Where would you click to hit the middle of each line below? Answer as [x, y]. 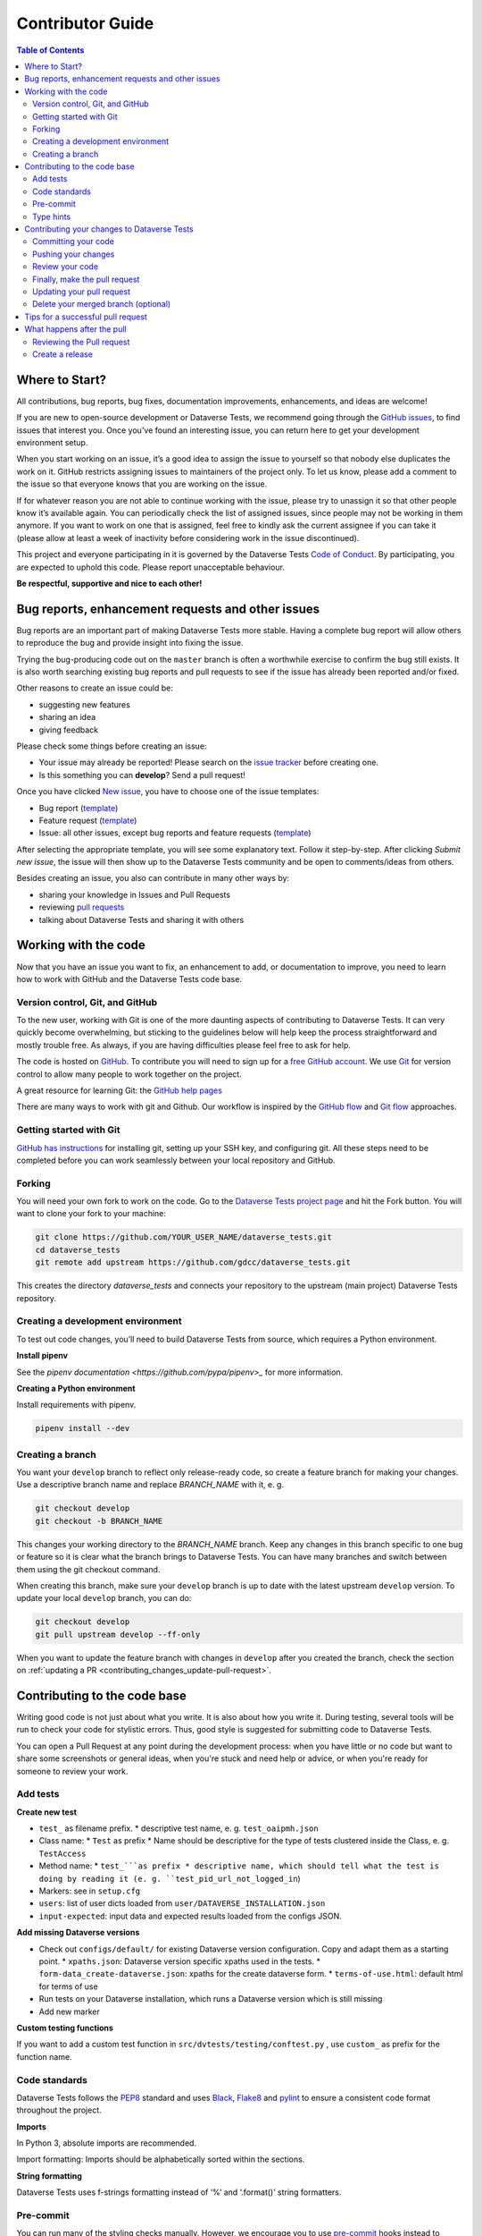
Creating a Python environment [76, 1388]
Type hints [52, 216]
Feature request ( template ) [88, 820]
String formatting [49, 2176]
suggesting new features [85, 704]
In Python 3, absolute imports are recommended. [106, 2143]
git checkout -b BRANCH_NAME [99, 1521]
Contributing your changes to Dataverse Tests [109, 229]
